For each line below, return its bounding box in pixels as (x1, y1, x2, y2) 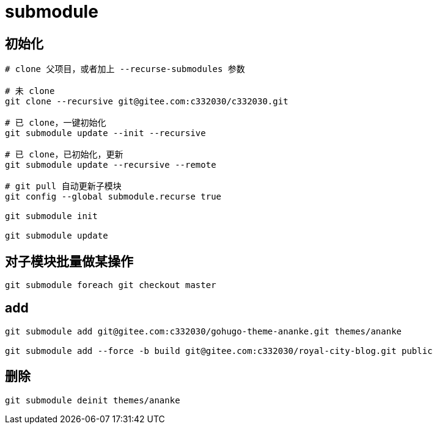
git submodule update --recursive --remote (5, 160, 216, 170)
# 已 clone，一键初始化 (5, 118, 106, 128)
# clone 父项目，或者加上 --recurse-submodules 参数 (5, 64, 245, 74)
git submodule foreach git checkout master (5, 280, 216, 290)
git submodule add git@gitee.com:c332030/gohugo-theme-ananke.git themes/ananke (5, 326, 402, 336)
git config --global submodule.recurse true (5, 192, 222, 202)
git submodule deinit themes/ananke (5, 395, 180, 405)
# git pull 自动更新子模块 (5, 181, 122, 192)
